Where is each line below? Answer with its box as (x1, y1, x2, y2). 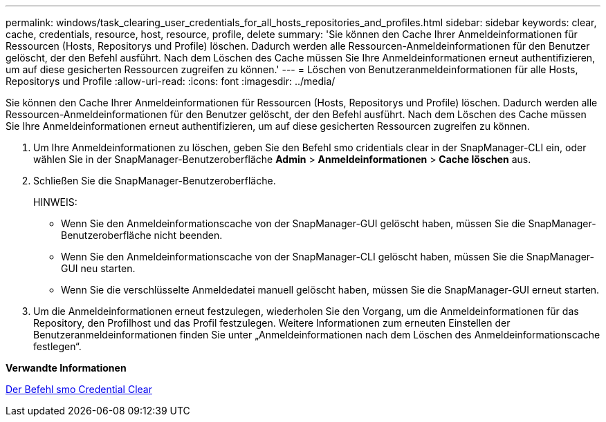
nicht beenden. (154, 229, 223, 241)
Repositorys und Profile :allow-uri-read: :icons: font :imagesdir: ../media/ (6, 75, 336, 87)
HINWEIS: (33, 196, 77, 208)
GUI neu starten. (61, 262, 136, 274)
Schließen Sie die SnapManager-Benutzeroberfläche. (33, 175, 276, 186)
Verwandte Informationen (6, 362, 127, 374)
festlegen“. (33, 341, 82, 352)
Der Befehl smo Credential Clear (6, 383, 152, 395)
